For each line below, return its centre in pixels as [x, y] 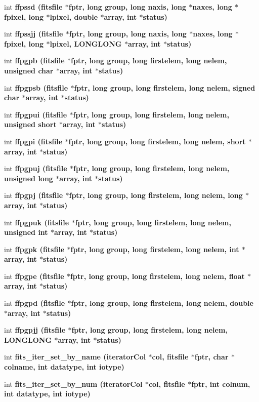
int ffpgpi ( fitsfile [33, 141]
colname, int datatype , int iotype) [64, 367]
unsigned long [29, 178]
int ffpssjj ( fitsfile [34, 34]
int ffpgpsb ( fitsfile [36, 87]
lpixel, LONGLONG [86, 43]
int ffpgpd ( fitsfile [35, 303]
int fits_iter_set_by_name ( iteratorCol [75, 357]
